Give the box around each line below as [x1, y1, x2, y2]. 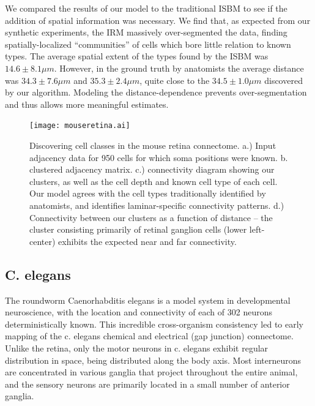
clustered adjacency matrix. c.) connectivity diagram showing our [29, 163, 275, 176]
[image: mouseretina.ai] [29, 121, 130, 130]
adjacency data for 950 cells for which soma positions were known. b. [29, 151, 288, 164]
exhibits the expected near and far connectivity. [58, 235, 237, 247]
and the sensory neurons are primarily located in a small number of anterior [5, 377, 290, 390]
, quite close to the [139, 73, 210, 86]
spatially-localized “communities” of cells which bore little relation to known [5, 37, 291, 50]
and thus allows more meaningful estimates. [5, 97, 169, 110]
